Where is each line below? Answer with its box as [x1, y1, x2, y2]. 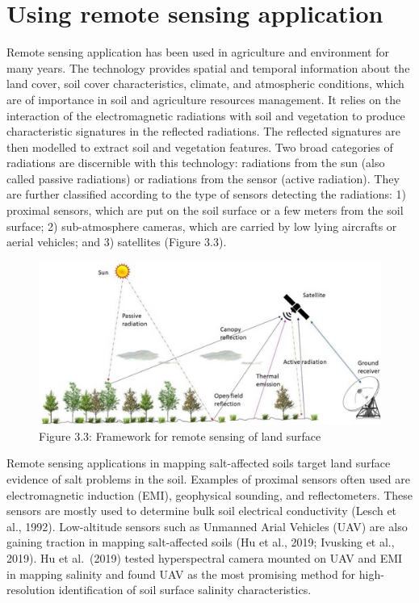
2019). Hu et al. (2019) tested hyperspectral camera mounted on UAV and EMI [6, 549, 403, 566]
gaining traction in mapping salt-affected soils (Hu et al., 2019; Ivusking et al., [6, 534, 395, 551]
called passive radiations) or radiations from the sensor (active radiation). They [6, 170, 400, 186]
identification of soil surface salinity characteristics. [58, 581, 312, 598]
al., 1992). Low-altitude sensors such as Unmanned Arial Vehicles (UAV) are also [6, 517, 408, 534]
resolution [6, 581, 56, 598]
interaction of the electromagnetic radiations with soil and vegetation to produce [6, 107, 405, 124]
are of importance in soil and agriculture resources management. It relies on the [6, 90, 401, 107]
